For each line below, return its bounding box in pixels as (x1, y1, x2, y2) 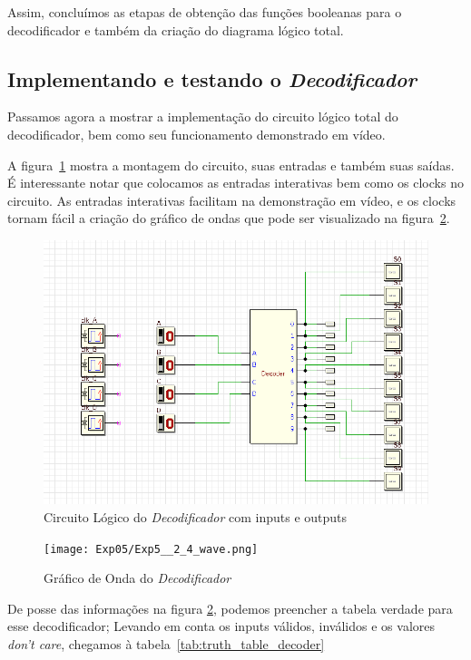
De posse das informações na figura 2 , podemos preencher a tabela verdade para (7, 598, 453, 617)
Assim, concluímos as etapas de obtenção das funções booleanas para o (7, 3, 402, 21)
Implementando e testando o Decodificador (7, 64, 417, 92)
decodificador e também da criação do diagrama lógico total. (7, 20, 344, 39)
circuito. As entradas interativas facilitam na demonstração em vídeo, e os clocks (7, 190, 456, 209)
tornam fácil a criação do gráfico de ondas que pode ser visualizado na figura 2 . (7, 209, 450, 228)
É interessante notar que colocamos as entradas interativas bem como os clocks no (7, 173, 464, 192)
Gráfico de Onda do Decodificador (44, 568, 231, 587)
